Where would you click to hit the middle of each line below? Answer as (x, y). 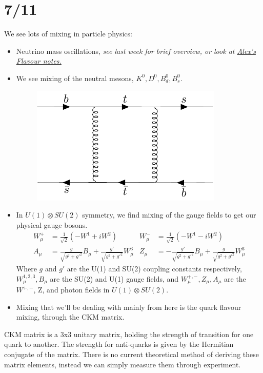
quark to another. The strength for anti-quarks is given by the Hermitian (119, 344)
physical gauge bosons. (52, 224)
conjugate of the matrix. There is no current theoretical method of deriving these (131, 354)
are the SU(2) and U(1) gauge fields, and (114, 278)
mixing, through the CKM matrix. (70, 317)
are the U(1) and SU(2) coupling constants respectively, (154, 269)
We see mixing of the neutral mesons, (75, 78)
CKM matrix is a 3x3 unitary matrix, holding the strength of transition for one (129, 334)
